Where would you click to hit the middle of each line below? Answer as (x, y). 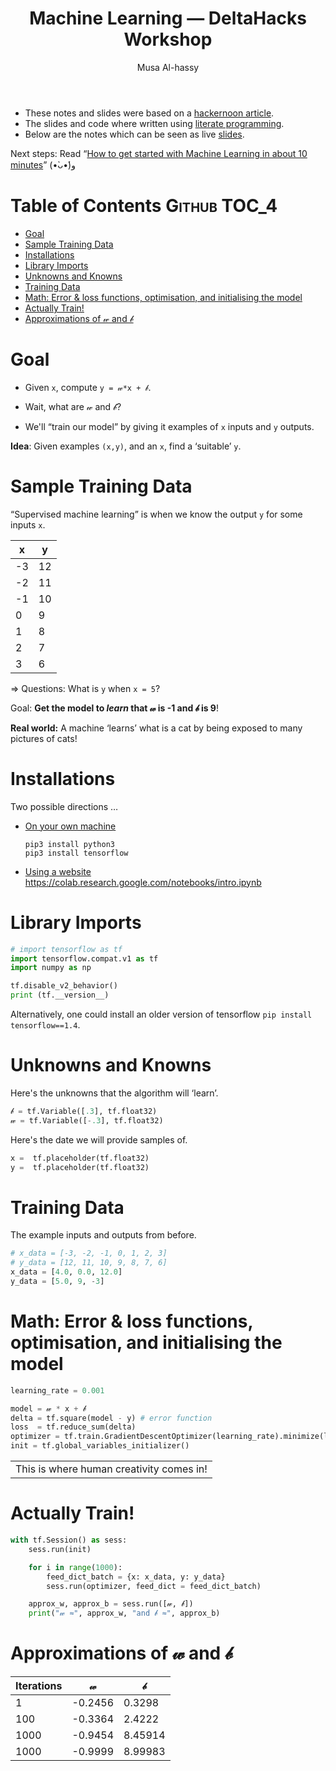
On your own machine (70, 826)
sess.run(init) (60, 1549)
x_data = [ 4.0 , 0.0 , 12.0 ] (66, 1272)
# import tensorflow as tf (66, 949)
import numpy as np (51, 968)
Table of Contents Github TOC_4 (144, 206)
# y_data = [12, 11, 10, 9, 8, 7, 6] (89, 1263)
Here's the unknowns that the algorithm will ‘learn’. (114, 1093)
